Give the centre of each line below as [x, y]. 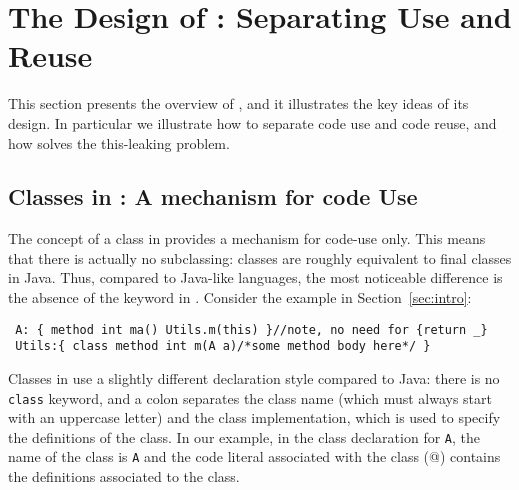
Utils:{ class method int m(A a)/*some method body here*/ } [223, 346]
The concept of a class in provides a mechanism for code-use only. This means [247, 238]
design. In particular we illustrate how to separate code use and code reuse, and [252, 122]
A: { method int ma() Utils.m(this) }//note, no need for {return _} [251, 329]
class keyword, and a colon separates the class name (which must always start [250, 397]
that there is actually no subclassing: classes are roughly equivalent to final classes [260, 257]
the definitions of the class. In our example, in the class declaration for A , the [244, 436]
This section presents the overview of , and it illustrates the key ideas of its [238, 103]
